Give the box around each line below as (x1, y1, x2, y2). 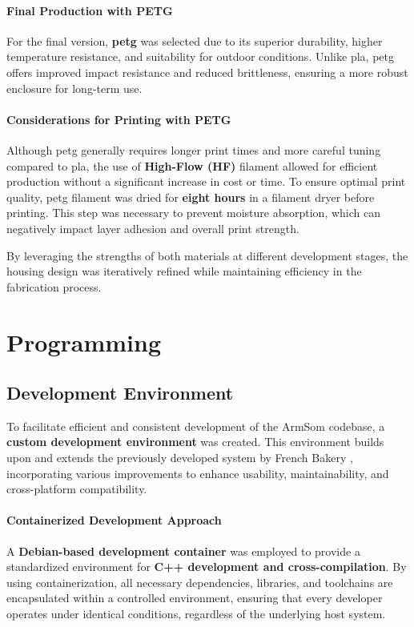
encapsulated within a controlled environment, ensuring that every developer (6, 589, 383, 606)
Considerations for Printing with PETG (6, 111, 231, 127)
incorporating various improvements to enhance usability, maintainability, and (6, 464, 389, 481)
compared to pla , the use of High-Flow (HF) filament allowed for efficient (6, 157, 378, 174)
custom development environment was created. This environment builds (6, 433, 384, 450)
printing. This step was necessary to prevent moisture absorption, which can (6, 204, 380, 221)
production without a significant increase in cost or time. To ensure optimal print (6, 173, 406, 190)
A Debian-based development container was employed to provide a (6, 542, 360, 559)
